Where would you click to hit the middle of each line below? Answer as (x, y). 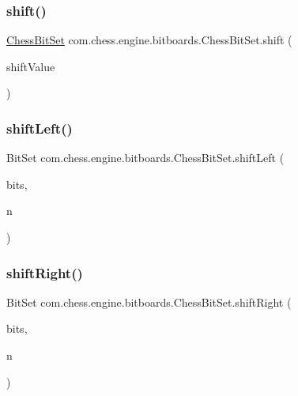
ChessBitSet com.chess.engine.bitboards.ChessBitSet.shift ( (149, 40)
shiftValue (31, 66)
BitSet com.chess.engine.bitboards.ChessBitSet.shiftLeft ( (145, 158)
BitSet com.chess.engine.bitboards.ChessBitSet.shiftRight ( (149, 302)
